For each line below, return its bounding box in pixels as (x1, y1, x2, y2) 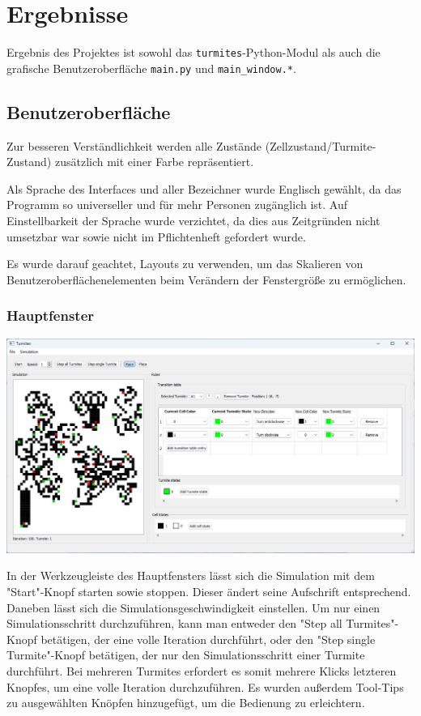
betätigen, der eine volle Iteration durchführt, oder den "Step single (40, 630, 376, 647)
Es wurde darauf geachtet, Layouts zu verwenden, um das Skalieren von (6, 255, 364, 272)
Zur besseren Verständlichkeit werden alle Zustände (6, 137, 262, 154)
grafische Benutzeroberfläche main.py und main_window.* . (6, 59, 296, 76)
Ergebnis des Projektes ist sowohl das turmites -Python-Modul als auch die (6, 44, 381, 61)
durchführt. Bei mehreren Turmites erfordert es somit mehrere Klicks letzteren (6, 663, 397, 680)
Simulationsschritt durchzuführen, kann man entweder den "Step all (6, 615, 342, 632)
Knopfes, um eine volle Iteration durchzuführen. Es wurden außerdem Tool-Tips (6, 678, 404, 695)
